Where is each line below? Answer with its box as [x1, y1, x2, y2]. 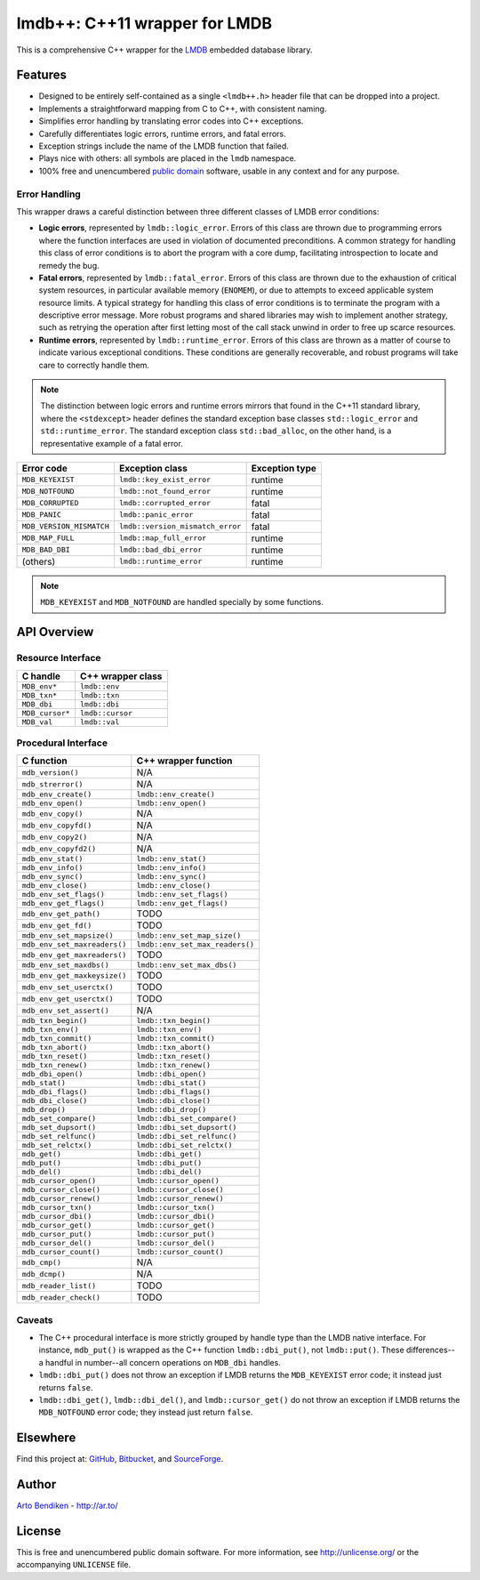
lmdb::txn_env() [136, 1025, 203, 1035]
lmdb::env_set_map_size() [136, 931, 242, 940]
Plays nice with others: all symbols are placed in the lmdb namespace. [38, 153, 297, 164]
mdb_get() [21, 1149, 62, 1159]
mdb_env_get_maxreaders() [21, 950, 127, 960]
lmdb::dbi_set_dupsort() [136, 1123, 237, 1133]
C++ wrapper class [80, 670, 163, 682]
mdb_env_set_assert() [21, 1005, 110, 1015]
